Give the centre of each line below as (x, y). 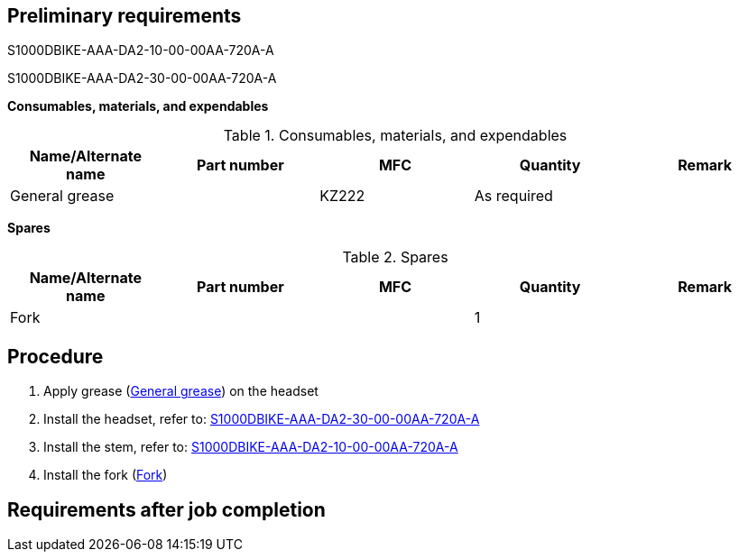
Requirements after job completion (166, 509)
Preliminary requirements (125, 16)
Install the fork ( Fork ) (106, 475)
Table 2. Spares (395, 257)
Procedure (55, 356)
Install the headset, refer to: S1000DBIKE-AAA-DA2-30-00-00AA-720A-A (262, 419)
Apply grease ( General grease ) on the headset (181, 391)
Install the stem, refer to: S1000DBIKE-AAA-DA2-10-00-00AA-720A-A (251, 447)
